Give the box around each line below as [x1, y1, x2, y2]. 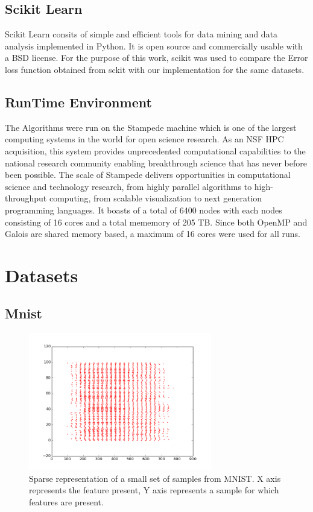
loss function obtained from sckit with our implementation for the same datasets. [5, 63, 305, 75]
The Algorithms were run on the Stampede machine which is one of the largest [5, 121, 297, 133]
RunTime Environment [5, 92, 152, 111]
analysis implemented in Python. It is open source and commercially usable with [5, 39, 303, 52]
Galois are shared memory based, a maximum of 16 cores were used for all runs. [5, 227, 300, 240]
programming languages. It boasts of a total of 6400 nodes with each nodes [5, 203, 282, 216]
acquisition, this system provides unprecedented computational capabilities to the [5, 144, 306, 157]
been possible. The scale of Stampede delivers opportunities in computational [5, 168, 291, 181]
